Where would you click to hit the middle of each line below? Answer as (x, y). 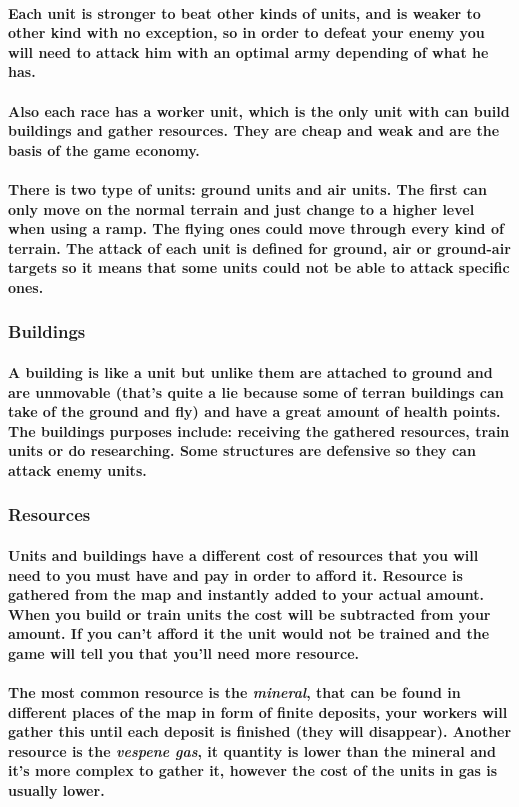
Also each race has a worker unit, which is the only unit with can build (259, 110)
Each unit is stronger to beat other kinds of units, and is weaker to (244, 12)
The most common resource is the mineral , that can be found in (234, 692)
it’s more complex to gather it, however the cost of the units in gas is (253, 770)
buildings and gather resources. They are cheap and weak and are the (254, 130)
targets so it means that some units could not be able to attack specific (259, 267)
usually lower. (56, 790)
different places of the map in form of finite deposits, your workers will (258, 711)
